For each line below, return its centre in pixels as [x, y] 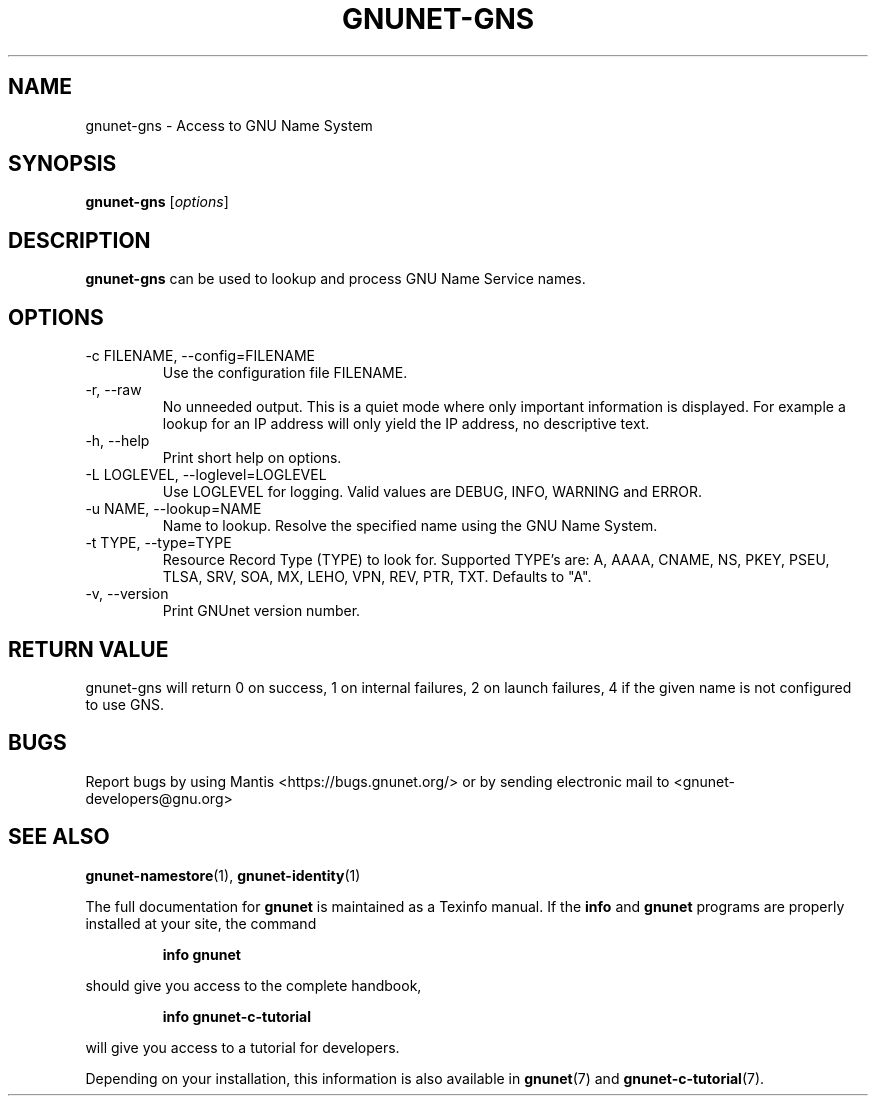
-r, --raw [113, 390]
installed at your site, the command [201, 923]
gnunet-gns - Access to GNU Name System [229, 125]
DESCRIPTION [79, 240]
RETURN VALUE [88, 649]
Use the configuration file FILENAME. [285, 373]
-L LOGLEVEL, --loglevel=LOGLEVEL [206, 475]
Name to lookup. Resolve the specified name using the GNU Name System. [410, 526]
